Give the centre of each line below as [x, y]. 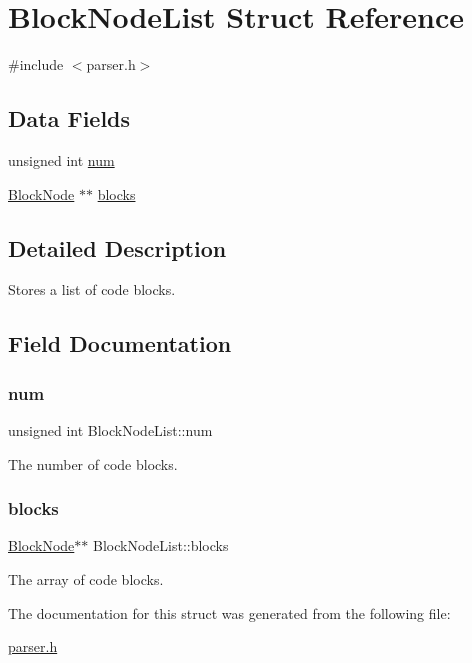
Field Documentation [120, 343]
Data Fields [69, 118]
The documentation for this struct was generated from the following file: [229, 612]
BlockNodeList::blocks [160, 545]
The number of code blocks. [93, 463]
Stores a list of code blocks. [92, 289]
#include [36, 64]
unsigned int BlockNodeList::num [110, 429]
